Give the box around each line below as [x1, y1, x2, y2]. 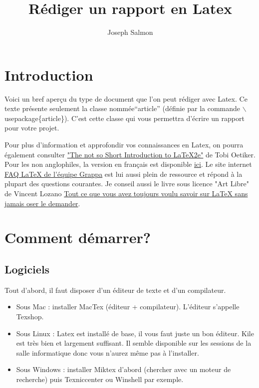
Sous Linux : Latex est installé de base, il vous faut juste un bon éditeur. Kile [16, 328, 254, 338]
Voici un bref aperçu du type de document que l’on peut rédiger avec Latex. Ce [4, 93, 248, 104]
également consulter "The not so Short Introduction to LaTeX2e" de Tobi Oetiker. [4, 149, 256, 159]
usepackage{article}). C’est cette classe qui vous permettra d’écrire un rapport [4, 113, 245, 123]
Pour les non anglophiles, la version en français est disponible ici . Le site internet [4, 159, 252, 169]
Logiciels [4, 261, 50, 276]
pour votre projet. [4, 123, 59, 133]
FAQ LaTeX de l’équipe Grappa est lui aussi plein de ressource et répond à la [4, 168, 243, 179]
